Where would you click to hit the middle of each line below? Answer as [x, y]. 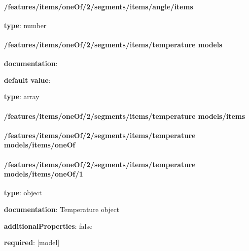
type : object [23, 193]
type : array [22, 96]
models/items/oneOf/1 [44, 174]
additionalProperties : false [48, 226]
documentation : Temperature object [62, 209]
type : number [25, 25]
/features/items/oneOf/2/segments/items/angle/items [99, 6]
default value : [27, 80]
